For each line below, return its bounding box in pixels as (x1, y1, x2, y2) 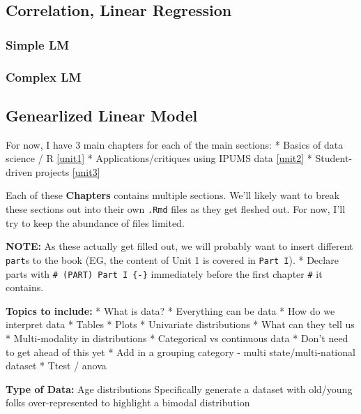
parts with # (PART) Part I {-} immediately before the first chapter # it (6, 266, 323, 281)
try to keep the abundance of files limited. (6, 215, 185, 230)
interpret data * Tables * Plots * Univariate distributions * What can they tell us (6, 317, 355, 332)
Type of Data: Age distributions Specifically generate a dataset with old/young (6, 381, 353, 396)
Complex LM (6, 68, 82, 85)
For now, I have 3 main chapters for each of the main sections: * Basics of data (6, 137, 344, 151)
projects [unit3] (35, 164, 100, 179)
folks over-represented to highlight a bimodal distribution (6, 395, 250, 410)
